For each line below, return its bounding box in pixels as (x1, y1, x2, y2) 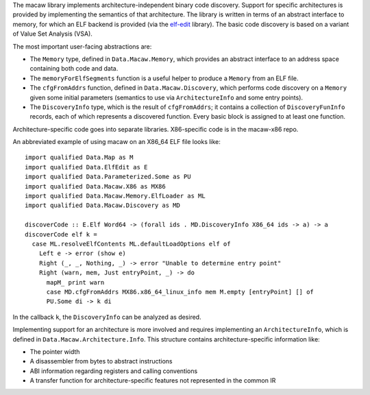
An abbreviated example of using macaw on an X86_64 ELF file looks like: (12, 138, 221, 146)
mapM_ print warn (46, 278, 105, 286)
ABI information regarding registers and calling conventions (29, 367, 198, 375)
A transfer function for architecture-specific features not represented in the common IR (29, 376, 276, 385)
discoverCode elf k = (25, 230, 97, 238)
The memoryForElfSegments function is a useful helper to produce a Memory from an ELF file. (29, 74, 299, 82)
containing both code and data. (29, 64, 119, 73)
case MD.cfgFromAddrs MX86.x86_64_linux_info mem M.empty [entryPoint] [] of (46, 288, 314, 296)
